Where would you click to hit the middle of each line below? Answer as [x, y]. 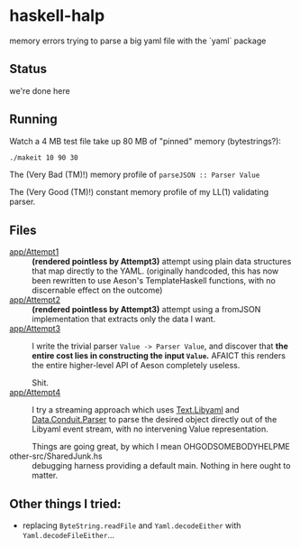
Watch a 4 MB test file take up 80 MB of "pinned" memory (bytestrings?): [145, 141]
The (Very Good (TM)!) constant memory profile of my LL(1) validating [139, 192]
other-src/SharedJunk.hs [56, 456]
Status [28, 69]
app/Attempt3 [35, 329]
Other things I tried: [65, 503]
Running [34, 120]
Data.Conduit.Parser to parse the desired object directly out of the [155, 420]
